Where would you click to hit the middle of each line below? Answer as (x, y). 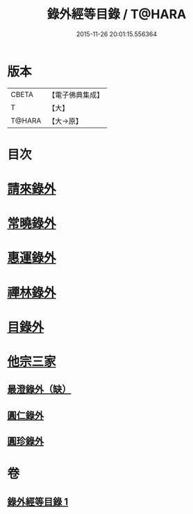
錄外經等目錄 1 (38, 502)
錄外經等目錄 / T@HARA (117, 14)
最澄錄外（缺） (39, 390)
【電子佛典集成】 (76, 95)
